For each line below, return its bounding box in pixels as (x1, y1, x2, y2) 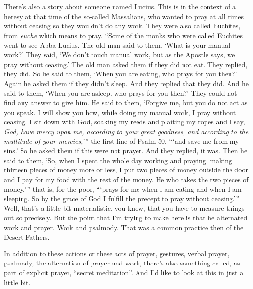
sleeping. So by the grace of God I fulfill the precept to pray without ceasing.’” (4, 193, 240, 203)
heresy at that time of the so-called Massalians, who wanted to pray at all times (4, 11, 244, 21)
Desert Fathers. (4, 232, 50, 242)
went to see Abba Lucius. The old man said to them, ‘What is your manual (4, 40, 230, 50)
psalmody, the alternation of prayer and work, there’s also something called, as (4, 258, 240, 268)
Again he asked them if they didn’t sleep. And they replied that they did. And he (4, 78, 249, 88)
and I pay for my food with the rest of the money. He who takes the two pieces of (4, 174, 249, 184)
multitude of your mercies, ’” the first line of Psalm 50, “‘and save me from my (4, 136, 239, 146)
